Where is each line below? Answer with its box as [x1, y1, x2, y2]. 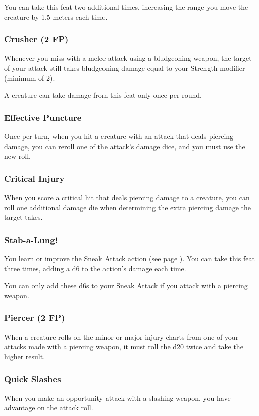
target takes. [4, 212, 43, 222]
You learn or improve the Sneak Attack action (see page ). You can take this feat [4, 253, 255, 263]
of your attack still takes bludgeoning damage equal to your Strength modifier [4, 63, 245, 73]
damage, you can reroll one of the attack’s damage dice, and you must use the [4, 141, 245, 151]
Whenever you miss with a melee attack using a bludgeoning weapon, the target [4, 53, 252, 63]
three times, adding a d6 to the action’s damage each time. [4, 263, 186, 273]
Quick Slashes [4, 373, 61, 385]
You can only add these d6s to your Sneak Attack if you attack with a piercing [4, 280, 248, 291]
